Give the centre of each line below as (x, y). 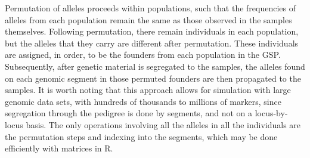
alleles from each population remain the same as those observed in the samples (148, 19)
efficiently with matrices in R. (59, 148)
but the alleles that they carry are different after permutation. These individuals (152, 43)
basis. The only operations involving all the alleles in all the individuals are (163, 124)
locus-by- (271, 113)
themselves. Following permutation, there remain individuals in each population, (152, 31)
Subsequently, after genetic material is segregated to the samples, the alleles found (155, 66)
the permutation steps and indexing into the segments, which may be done (141, 136)
